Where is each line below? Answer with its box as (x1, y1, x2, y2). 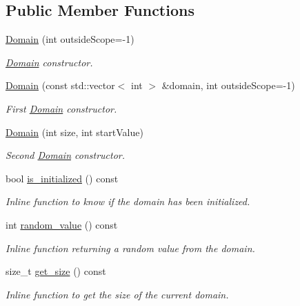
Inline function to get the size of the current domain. (6, 287, 229, 301)
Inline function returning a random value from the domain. (6, 240, 255, 255)
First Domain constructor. (6, 101, 117, 115)
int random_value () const (6, 217, 118, 231)
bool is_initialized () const (6, 171, 119, 185)
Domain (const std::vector (6, 78, 115, 93)
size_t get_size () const (6, 264, 106, 278)
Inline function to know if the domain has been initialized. (6, 194, 250, 209)
